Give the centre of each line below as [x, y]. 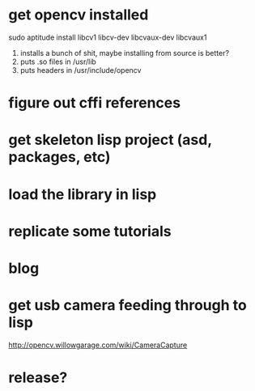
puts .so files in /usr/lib [58, 62]
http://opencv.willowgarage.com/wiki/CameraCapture [98, 345]
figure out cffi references [94, 103]
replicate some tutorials [90, 231]
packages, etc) [59, 157]
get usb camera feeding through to [127, 306]
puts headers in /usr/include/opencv [81, 70]
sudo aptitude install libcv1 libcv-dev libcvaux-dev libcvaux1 [108, 37]
